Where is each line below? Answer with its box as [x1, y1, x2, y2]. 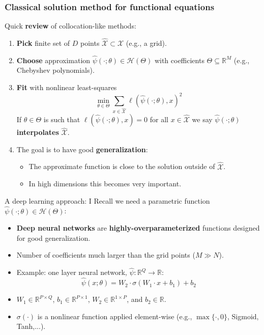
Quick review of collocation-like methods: [5, 20, 136, 31]
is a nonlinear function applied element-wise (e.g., [37, 311, 192, 321]
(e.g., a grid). [126, 38, 167, 48]
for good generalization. [16, 232, 91, 243]
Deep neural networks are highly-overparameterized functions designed [16, 222, 260, 233]
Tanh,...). [16, 321, 46, 331]
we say [192, 114, 213, 125]
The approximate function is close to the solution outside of [28, 161, 215, 172]
